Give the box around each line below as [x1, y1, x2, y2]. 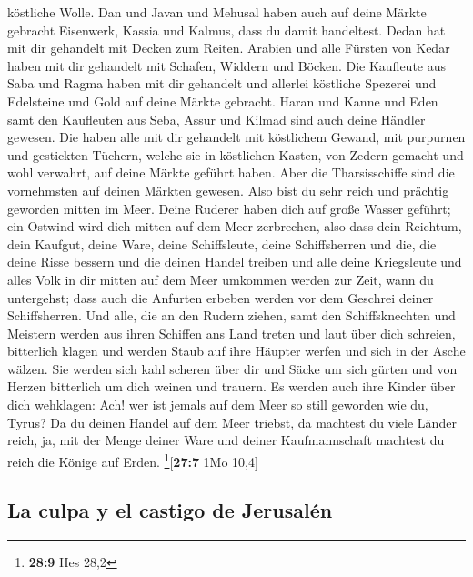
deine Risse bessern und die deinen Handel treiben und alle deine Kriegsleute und [7, 252, 462, 271]
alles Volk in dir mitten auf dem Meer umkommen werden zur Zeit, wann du [7, 269, 434, 288]
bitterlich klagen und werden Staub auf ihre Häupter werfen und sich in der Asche [7, 341, 466, 360]
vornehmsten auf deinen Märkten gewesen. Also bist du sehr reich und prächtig [7, 180, 449, 199]
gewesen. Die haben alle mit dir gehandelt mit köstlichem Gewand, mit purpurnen [7, 127, 466, 147]
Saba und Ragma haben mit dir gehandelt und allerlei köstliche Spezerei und [7, 74, 437, 93]
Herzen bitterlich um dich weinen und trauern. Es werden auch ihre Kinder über [7, 377, 456, 396]
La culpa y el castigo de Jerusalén [7, 496, 333, 524]
